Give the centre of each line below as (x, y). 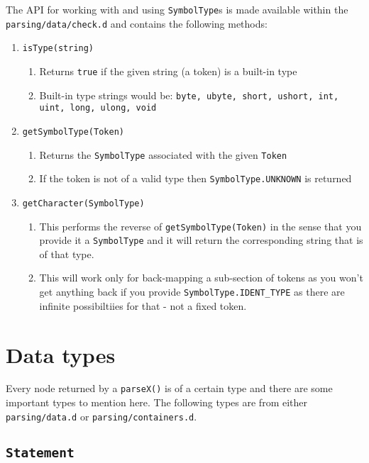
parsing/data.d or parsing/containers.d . (101, 416)
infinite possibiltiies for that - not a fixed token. (143, 305)
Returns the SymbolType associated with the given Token (163, 154)
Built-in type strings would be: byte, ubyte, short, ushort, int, (189, 95)
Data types (61, 354)
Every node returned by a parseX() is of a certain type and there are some (169, 388)
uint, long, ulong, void (98, 108)
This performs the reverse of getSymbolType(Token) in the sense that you (200, 226)
